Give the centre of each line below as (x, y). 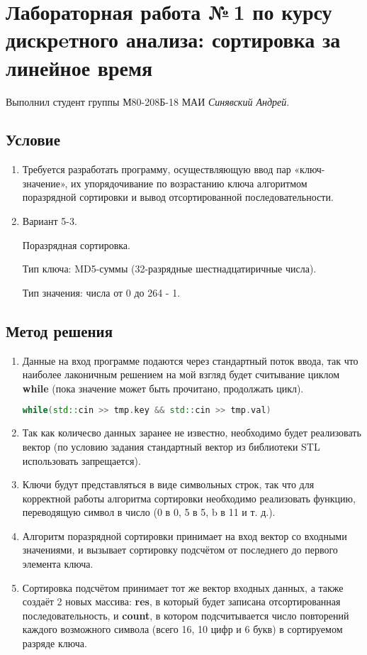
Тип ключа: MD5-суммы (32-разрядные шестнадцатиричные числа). (169, 269)
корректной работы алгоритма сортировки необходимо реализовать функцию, (189, 498)
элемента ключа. (58, 564)
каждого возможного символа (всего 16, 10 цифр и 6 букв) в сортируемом (182, 629)
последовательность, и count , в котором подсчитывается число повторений (186, 615)
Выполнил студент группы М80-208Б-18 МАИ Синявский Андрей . (148, 101)
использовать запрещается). (81, 460)
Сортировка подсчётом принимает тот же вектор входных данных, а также (183, 587)
